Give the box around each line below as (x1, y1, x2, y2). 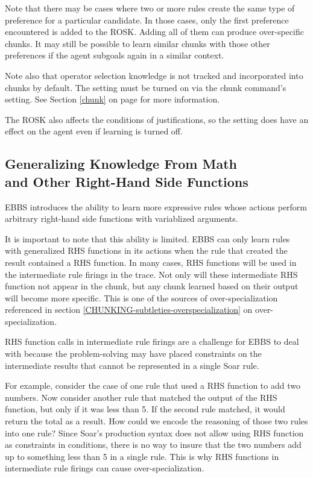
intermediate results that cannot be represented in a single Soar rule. (5, 359, 259, 371)
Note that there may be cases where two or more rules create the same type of (5, 2, 295, 14)
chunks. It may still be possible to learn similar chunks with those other (5, 37, 270, 49)
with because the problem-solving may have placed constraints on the (5, 347, 262, 360)
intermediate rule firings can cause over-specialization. (5, 462, 204, 474)
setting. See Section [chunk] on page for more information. (5, 93, 220, 105)
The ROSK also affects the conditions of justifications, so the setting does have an (5, 113, 309, 125)
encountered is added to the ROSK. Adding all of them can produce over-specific (5, 25, 304, 38)
